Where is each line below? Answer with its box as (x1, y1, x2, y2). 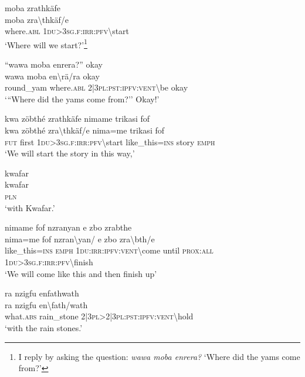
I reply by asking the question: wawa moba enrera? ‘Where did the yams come (18, 350, 300, 362)
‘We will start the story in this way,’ (5, 147, 135, 159)
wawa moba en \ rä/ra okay (5, 69, 100, 82)
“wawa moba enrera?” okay (5, 58, 103, 71)
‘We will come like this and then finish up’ (5, 267, 157, 279)
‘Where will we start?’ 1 (5, 36, 87, 51)
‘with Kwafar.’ (5, 201, 55, 213)
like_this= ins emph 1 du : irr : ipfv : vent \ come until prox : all (5, 244, 213, 256)
